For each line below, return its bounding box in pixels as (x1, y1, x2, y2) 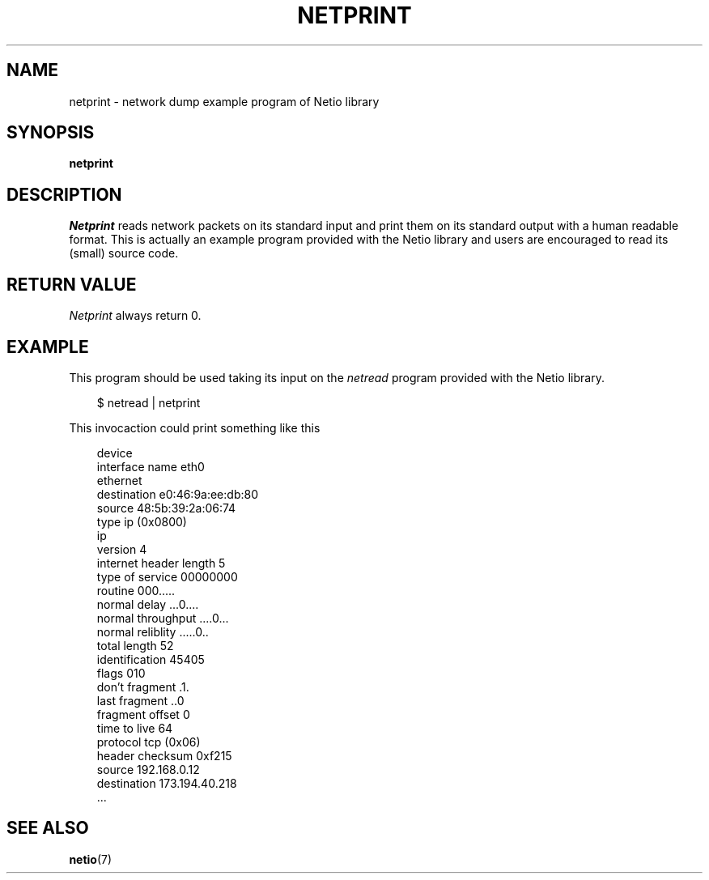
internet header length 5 (96, 555, 226, 570)
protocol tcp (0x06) (96, 734, 201, 749)
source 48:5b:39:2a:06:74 (96, 500, 236, 515)
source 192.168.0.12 (96, 762, 200, 776)
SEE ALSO (6, 818, 89, 839)
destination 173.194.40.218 (96, 776, 237, 790)
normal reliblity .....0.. (96, 624, 209, 639)
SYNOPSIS (6, 122, 95, 143)
